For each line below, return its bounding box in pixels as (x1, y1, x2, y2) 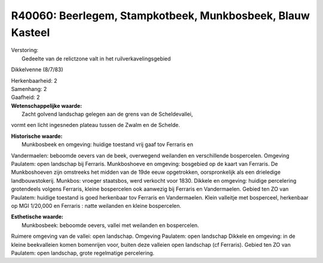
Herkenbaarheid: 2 (11, 77, 57, 84)
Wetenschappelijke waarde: (11, 102, 83, 109)
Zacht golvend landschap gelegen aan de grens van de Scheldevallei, (22, 111, 193, 118)
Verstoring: (11, 47, 39, 54)
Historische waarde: (11, 132, 63, 140)
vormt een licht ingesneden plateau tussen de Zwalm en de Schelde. (11, 122, 181, 129)
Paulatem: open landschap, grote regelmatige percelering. (11, 249, 155, 256)
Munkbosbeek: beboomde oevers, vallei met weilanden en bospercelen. (22, 222, 200, 229)
